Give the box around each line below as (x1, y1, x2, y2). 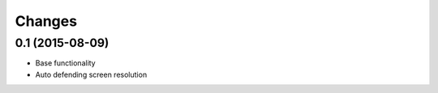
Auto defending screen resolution (35, 70, 148, 79)
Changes (15, 12, 77, 30)
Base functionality (35, 58, 97, 68)
